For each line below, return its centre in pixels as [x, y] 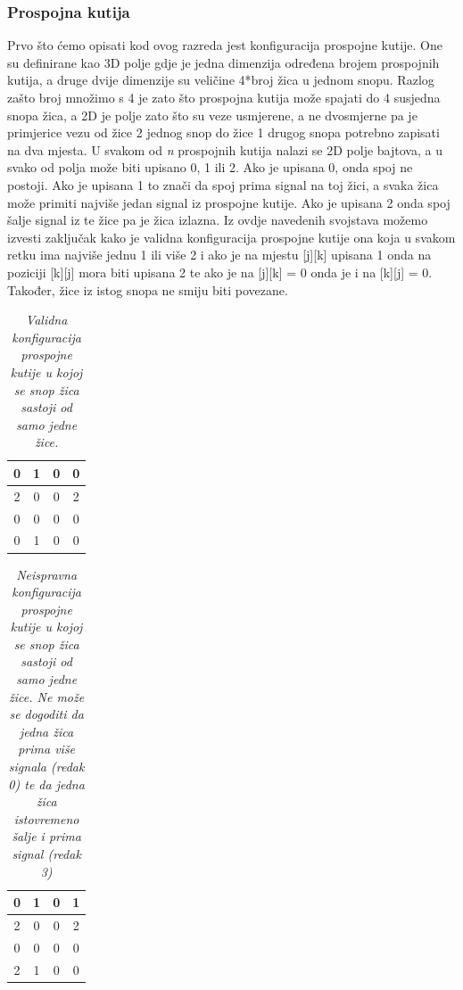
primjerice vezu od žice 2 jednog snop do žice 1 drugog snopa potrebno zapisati [223, 132]
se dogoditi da [46, 714]
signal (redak [46, 854]
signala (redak [46, 767]
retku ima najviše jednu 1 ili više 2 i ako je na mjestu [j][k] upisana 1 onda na [219, 255]
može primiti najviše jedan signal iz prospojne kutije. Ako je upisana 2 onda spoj [229, 202]
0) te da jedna [46, 784]
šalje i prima [46, 836]
